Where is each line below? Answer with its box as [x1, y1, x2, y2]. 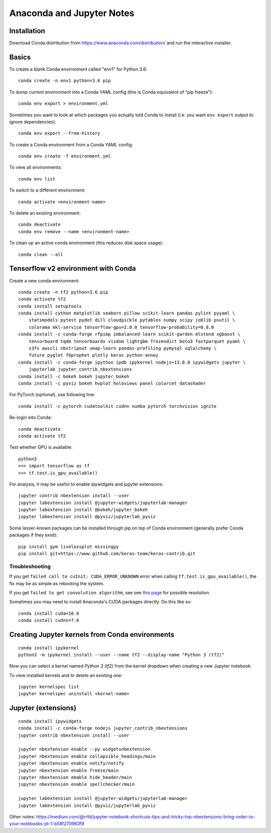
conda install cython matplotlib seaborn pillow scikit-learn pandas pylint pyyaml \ [18, 310, 235, 316]
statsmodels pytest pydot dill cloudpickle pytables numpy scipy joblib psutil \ [28, 317, 235, 323]
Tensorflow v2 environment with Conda [9, 264, 136, 273]
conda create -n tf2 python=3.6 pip [18, 289, 108, 295]
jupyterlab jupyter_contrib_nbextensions [28, 367, 132, 372]
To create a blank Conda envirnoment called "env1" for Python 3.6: [9, 66, 148, 72]
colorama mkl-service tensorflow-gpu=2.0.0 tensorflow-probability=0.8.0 [28, 324, 214, 330]
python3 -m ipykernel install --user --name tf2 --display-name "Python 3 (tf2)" [18, 652, 225, 657]
